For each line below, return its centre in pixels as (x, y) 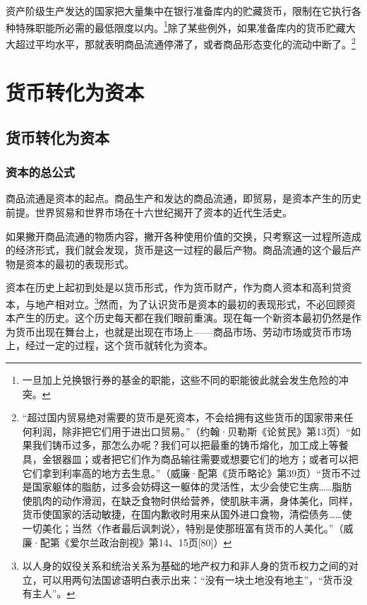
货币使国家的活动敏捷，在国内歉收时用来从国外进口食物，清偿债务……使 (187, 514)
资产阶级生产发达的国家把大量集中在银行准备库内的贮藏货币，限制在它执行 (179, 11)
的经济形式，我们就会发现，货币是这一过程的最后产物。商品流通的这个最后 (179, 250)
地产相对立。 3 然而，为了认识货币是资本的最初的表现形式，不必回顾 (190, 303)
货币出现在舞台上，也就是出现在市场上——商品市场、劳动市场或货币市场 (183, 331)
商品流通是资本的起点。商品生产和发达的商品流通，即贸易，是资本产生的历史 (183, 198)
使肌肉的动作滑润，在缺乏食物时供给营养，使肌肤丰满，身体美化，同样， (190, 500)
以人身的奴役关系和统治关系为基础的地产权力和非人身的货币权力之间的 (185, 566)
